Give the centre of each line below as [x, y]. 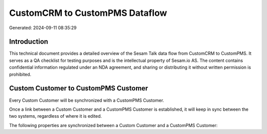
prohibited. [20, 74]
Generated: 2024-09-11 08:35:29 [43, 28]
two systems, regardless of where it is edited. [56, 116]
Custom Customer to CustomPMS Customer [79, 88]
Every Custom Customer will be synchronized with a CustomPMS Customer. [87, 100]
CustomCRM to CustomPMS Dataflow [88, 13]
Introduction [29, 42]
